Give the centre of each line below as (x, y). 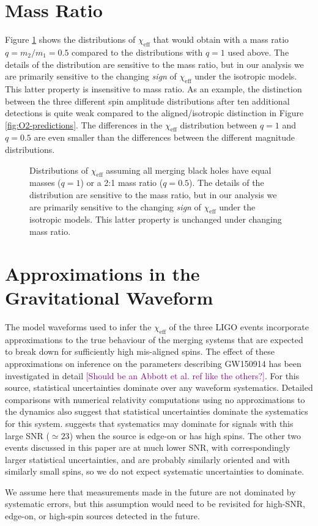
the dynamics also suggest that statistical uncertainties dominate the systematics (157, 411)
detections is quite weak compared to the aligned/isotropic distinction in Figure (154, 113)
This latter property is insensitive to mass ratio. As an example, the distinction (153, 88)
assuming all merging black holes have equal (189, 170)
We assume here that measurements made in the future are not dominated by (150, 491)
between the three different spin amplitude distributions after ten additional (147, 101)
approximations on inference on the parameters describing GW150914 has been (153, 363)
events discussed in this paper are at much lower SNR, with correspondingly (148, 447)
